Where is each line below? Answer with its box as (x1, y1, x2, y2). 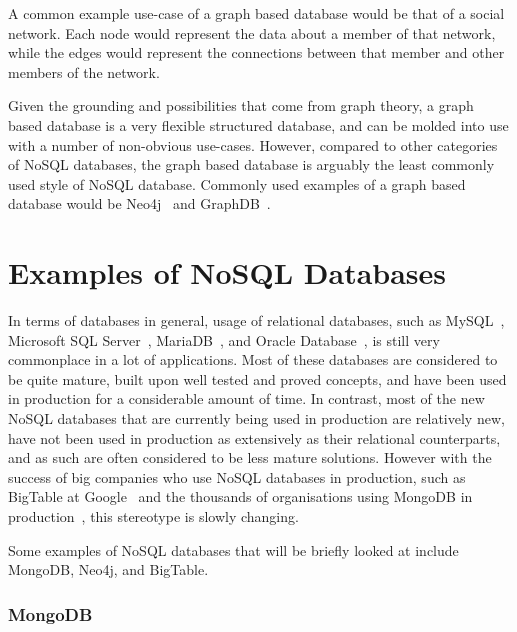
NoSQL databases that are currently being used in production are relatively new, (8, 408, 505, 429)
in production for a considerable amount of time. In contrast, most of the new (8, 388, 485, 409)
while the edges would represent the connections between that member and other (8, 42, 505, 63)
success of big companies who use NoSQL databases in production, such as (8, 466, 466, 487)
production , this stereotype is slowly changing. (8, 506, 299, 526)
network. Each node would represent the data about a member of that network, (8, 22, 496, 43)
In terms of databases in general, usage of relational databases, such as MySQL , (8, 310, 505, 331)
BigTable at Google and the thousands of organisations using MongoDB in (8, 486, 473, 507)
